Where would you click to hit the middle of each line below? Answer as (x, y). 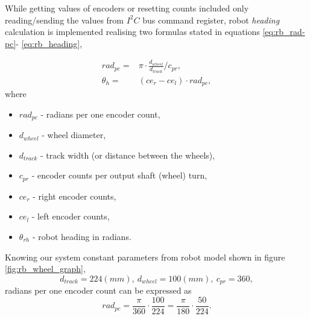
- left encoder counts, (71, 216)
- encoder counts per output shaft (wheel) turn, (119, 175)
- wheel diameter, (74, 135)
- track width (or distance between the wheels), (128, 155)
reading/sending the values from (65, 20)
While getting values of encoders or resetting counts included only (127, 8)
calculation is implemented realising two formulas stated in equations (132, 32)
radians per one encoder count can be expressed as (98, 290)
